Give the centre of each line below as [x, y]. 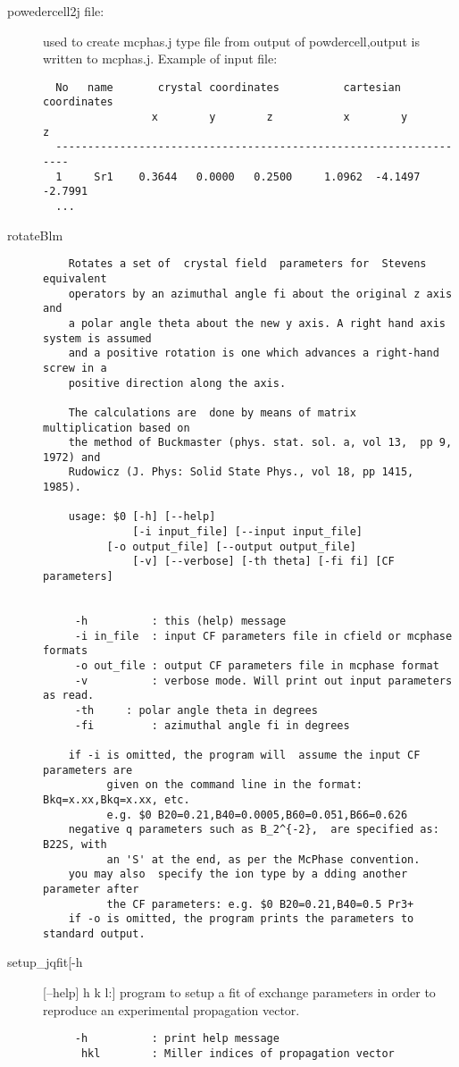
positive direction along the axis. [177, 383]
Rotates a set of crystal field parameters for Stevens [247, 264]
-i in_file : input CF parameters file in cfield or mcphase [263, 636]
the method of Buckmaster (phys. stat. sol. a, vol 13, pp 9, [260, 443]
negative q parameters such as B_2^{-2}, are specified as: [254, 830]
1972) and [72, 457]
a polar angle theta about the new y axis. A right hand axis [257, 323]
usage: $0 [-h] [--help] [142, 517]
